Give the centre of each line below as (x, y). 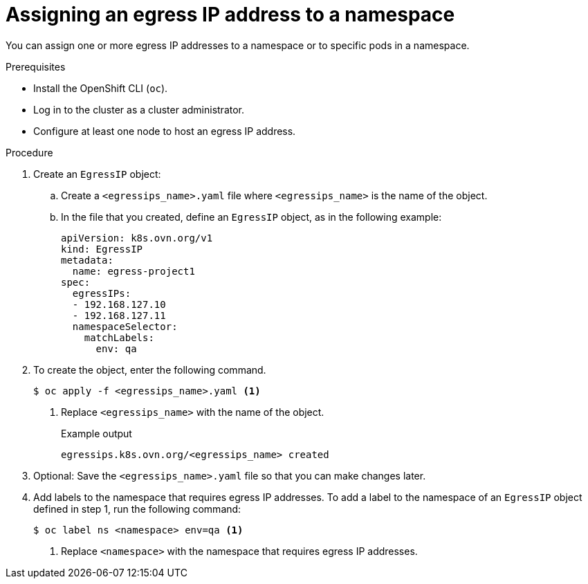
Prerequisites (36, 66)
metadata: (87, 260)
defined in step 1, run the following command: (137, 509)
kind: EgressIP (102, 249)
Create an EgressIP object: (97, 174)
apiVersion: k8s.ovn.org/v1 (137, 238)
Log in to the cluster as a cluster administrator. (139, 109)
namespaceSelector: (125, 326)
